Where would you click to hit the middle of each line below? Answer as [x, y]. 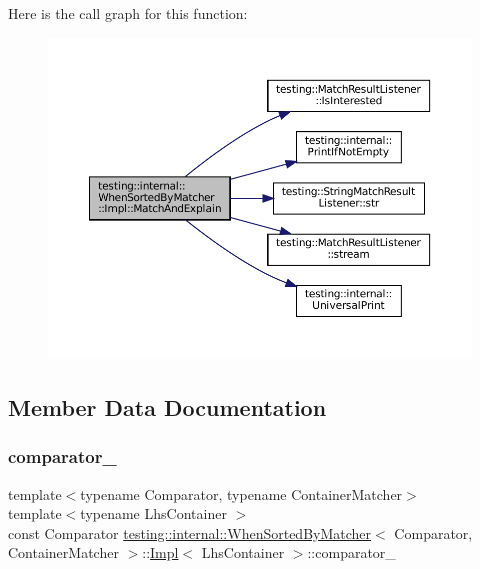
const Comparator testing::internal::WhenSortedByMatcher [190, 532]
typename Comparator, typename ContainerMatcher [241, 493]
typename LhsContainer [153, 513]
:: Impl [160, 552]
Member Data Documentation [167, 407]
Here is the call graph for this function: [128, 13]
